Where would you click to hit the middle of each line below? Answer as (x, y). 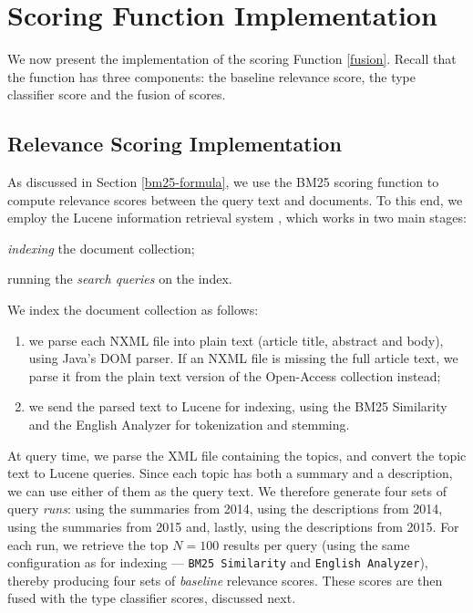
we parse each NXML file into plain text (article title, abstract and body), (236, 340)
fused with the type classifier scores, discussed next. (152, 598)
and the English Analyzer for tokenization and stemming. (189, 425)
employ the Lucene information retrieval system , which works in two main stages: (237, 218)
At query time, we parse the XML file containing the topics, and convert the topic (237, 455)
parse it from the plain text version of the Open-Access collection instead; (235, 375)
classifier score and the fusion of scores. (117, 94)
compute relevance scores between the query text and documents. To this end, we (235, 199)
